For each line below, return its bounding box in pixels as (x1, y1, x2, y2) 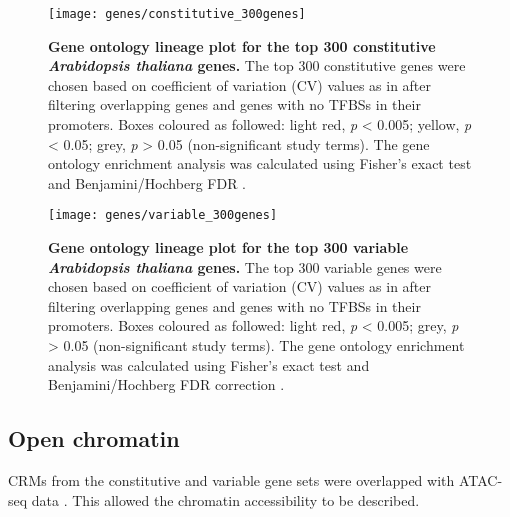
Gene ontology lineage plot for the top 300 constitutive (48, 35, 436, 56)
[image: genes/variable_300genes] (48, 208, 278, 223)
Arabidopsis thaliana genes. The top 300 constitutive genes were (48, 55, 466, 76)
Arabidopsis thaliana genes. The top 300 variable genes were (48, 256, 442, 277)
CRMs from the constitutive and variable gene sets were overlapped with (8, 470, 455, 491)
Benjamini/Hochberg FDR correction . (48, 374, 285, 395)
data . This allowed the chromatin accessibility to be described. (31, 489, 420, 510)
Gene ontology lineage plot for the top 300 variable (48, 237, 409, 258)
